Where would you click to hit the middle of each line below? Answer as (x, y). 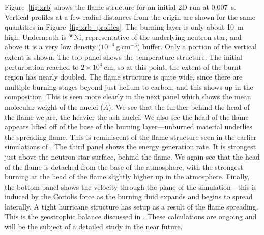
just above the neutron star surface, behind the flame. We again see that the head (132, 156)
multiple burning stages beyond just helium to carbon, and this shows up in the (129, 86)
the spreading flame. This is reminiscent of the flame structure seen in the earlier (131, 136)
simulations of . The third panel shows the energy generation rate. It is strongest (130, 147)
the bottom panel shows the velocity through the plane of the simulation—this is (131, 186)
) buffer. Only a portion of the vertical (197, 47)
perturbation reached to (42, 67)
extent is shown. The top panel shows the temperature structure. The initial (123, 56)
